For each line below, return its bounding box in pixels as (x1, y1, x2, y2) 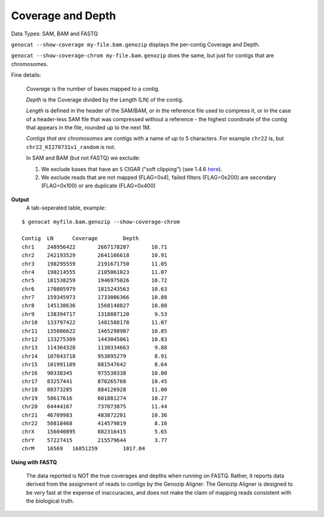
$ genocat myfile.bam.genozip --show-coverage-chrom (22, 218, 180, 225)
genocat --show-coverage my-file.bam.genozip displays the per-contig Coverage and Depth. (11, 41, 260, 48)
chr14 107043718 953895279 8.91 (22, 352, 167, 360)
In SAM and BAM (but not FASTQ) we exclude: (26, 154, 140, 162)
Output (11, 196, 29, 203)
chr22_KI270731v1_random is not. (26, 143, 116, 150)
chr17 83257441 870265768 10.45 (22, 378, 167, 384)
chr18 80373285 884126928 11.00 (22, 386, 167, 393)
